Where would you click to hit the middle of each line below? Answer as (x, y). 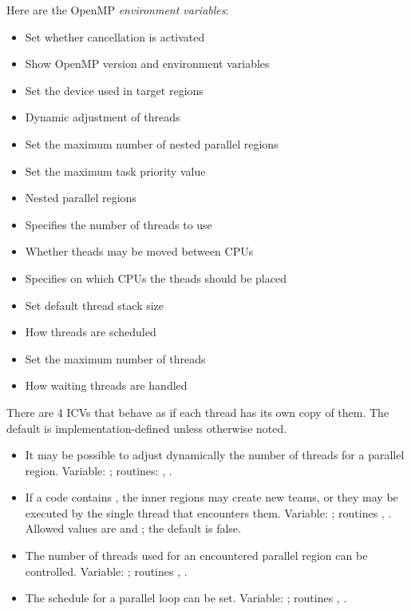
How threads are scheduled (91, 332)
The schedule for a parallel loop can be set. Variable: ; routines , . (186, 598)
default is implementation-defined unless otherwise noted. (147, 428)
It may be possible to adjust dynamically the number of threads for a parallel (215, 455)
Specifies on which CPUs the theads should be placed (156, 278)
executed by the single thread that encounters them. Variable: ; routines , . (208, 512)
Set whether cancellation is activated (115, 36)
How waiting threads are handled (106, 385)
